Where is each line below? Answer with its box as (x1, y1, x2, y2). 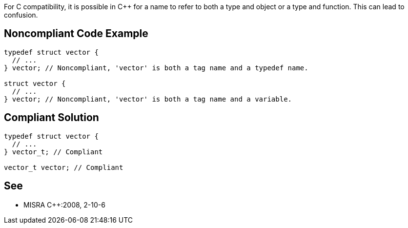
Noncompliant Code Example (4, 27, 148, 40)
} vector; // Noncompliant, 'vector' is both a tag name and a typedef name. (4, 63, 308, 72)
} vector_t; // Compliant (4, 147, 103, 156)
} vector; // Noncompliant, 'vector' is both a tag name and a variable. (4, 95, 292, 103)
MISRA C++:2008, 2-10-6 (23, 200, 105, 209)
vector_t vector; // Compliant (4, 163, 123, 171)
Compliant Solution (4, 111, 99, 124)
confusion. (4, 11, 38, 19)
